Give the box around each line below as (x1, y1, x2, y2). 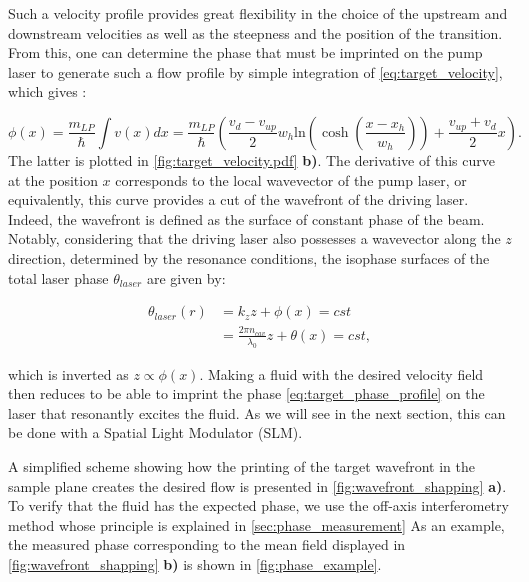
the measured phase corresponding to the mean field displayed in (8, 534, 406, 555)
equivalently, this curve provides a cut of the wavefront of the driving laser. (8, 189, 469, 210)
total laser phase (8, 267, 109, 288)
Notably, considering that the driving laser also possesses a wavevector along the (8, 228, 501, 249)
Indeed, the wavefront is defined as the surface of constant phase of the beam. (8, 208, 485, 229)
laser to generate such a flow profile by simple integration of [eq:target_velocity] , (8, 61, 503, 82)
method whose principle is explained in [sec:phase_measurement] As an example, (8, 514, 505, 535)
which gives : (8, 81, 87, 102)
